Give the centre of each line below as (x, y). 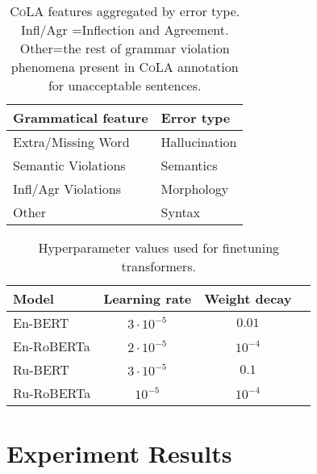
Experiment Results (119, 453)
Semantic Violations (69, 165)
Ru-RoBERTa (52, 393)
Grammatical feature (81, 117)
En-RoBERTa (52, 346)
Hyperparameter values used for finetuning (159, 247)
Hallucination (199, 142)
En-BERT (41, 323)
